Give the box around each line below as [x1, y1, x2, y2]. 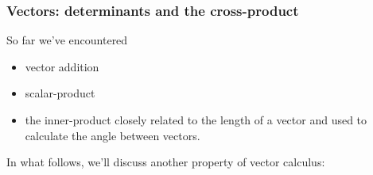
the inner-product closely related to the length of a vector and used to [25, 112, 367, 127]
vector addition [25, 58, 99, 74]
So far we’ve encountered [6, 32, 128, 48]
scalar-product [25, 85, 95, 101]
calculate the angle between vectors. [25, 127, 200, 143]
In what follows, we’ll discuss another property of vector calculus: [6, 154, 325, 170]
